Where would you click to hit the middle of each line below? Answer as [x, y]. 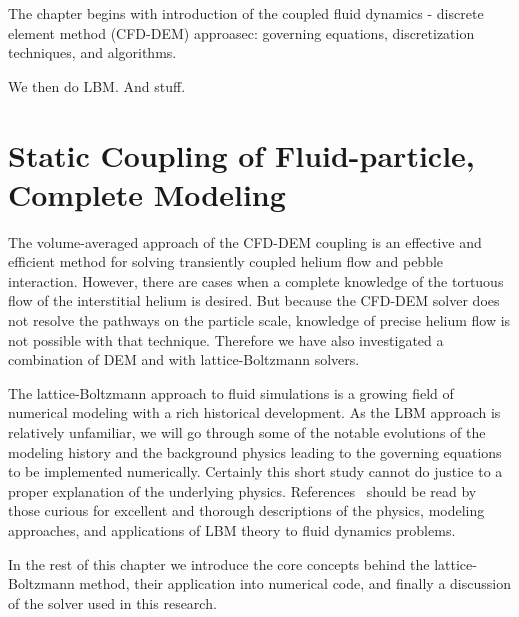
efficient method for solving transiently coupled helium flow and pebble [226, 261]
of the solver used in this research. [112, 602]
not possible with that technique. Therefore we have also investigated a [226, 339]
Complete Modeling [147, 193]
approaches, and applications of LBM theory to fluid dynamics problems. [232, 530]
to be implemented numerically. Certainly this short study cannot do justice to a [255, 471]
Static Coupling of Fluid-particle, [241, 154]
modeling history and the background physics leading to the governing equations [255, 451]
